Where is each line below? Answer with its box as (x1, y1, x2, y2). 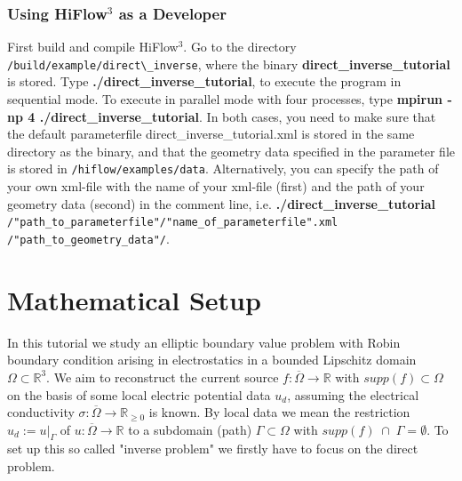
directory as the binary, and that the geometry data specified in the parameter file (7, 141, 456, 160)
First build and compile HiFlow (7, 37, 179, 56)
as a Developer (118, 2, 227, 24)
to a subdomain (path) (128, 420, 252, 438)
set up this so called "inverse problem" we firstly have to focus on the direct (7, 439, 418, 458)
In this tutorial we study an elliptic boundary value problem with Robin (7, 333, 401, 351)
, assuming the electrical (287, 385, 419, 404)
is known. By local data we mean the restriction (148, 403, 410, 421)
